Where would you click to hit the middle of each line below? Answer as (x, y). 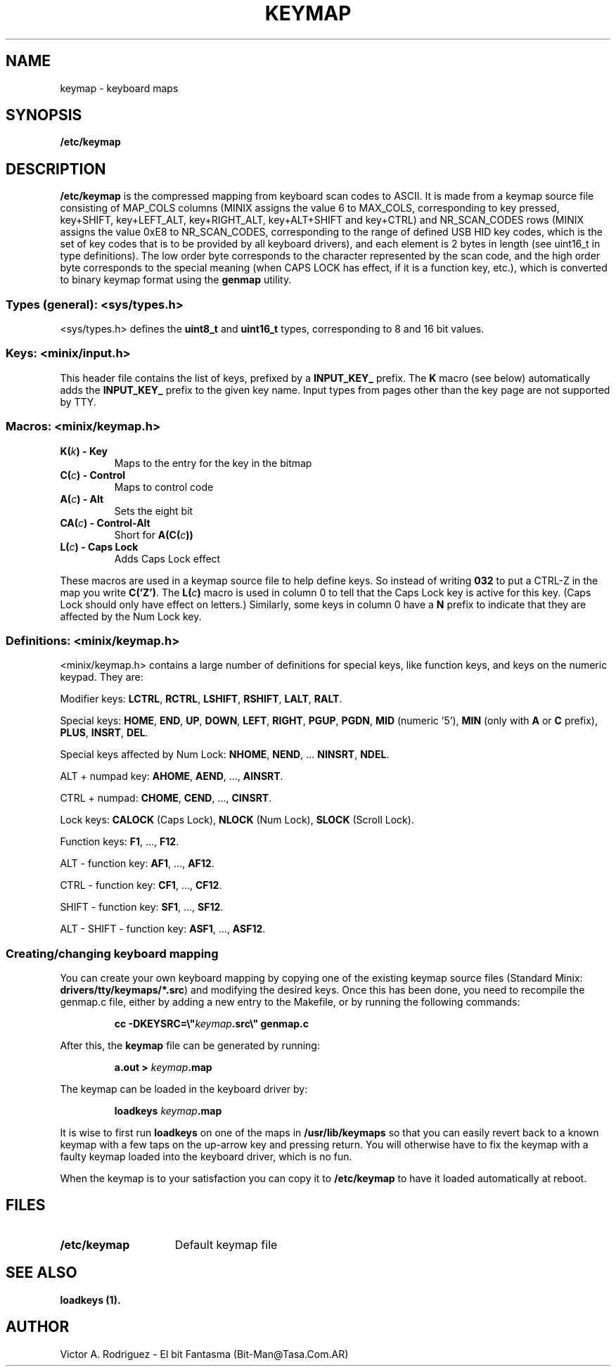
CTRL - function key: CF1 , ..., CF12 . (141, 885)
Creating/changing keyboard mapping (112, 953)
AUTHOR (38, 1327)
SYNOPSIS (44, 115)
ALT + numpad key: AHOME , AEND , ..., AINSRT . (172, 776)
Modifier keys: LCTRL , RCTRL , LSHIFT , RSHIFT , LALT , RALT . (201, 699)
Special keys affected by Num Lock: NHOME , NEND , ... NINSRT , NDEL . (225, 755)
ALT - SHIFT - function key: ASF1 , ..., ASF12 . (163, 929)
